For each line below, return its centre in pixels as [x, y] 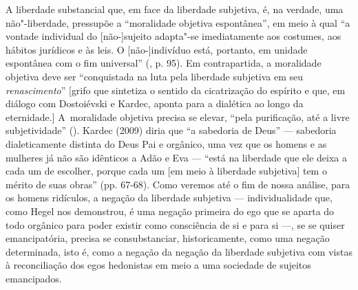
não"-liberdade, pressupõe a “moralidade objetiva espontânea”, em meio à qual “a [178, 22]
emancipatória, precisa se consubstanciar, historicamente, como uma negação [168, 238]
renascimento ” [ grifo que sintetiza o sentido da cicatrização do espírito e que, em [176, 90]
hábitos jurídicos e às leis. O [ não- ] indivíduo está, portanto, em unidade [157, 49]
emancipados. [34, 278]
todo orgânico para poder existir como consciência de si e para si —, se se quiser [175, 224]
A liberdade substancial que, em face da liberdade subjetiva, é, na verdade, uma [175, 9]
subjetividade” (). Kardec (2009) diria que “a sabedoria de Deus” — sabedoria [171, 130]
